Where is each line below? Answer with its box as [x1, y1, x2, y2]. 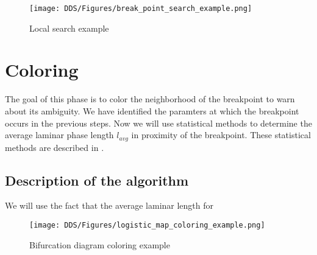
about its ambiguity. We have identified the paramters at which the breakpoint [5, 104, 299, 117]
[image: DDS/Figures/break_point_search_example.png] [29, 4, 252, 13]
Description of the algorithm [5, 170, 189, 189]
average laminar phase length [5, 128, 114, 141]
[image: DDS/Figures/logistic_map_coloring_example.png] [29, 221, 265, 229]
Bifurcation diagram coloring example [29, 238, 170, 251]
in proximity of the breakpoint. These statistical [131, 128, 311, 141]
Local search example [29, 21, 109, 34]
